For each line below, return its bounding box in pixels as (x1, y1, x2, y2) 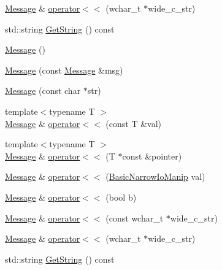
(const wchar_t (105, 211, 164, 224)
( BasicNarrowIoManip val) (105, 170, 205, 183)
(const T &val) (105, 117, 162, 129)
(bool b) (105, 190, 137, 203)
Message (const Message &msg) (5, 63, 123, 76)
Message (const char (5, 84, 81, 97)
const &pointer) (122, 149, 182, 162)
